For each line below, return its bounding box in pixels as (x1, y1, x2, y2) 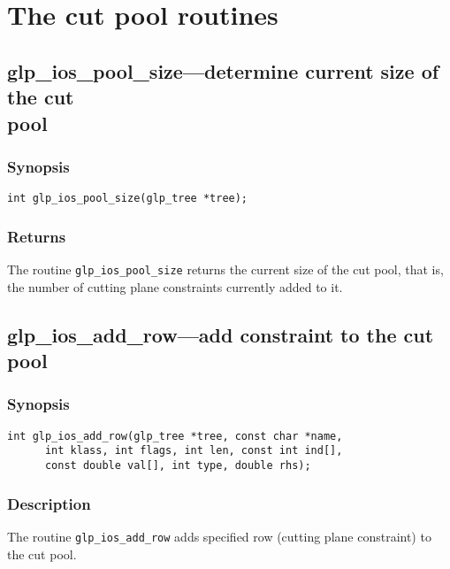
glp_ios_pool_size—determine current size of (7, 57, 439, 84)
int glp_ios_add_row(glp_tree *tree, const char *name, (7, 429, 343, 442)
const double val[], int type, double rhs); (44, 458, 311, 472)
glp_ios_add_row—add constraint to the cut (7, 320, 434, 348)
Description (7, 492, 91, 514)
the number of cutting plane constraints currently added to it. (7, 277, 343, 296)
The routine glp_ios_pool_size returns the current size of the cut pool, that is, (7, 260, 444, 279)
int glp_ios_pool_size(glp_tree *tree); (7, 192, 248, 205)
